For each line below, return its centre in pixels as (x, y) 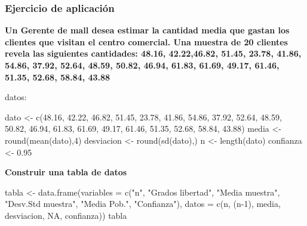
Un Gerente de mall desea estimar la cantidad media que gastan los (147, 30)
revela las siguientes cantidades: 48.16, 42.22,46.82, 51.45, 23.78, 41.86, (153, 53)
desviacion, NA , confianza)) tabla (66, 215)
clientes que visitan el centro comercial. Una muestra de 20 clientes (146, 41)
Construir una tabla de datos (66, 172)
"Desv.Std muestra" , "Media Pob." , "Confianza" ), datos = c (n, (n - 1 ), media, (143, 204)
